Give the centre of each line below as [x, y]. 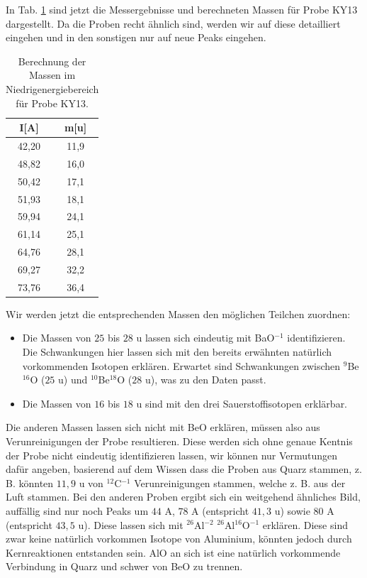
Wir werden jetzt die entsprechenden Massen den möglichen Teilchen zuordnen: [178, 313]
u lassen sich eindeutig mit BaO [205, 338]
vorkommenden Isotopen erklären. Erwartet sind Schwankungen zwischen [181, 365]
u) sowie [292, 510]
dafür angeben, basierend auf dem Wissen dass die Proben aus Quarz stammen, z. [184, 469]
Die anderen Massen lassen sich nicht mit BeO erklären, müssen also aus [163, 427]
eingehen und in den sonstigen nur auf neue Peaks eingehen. [136, 37]
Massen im [52, 75]
